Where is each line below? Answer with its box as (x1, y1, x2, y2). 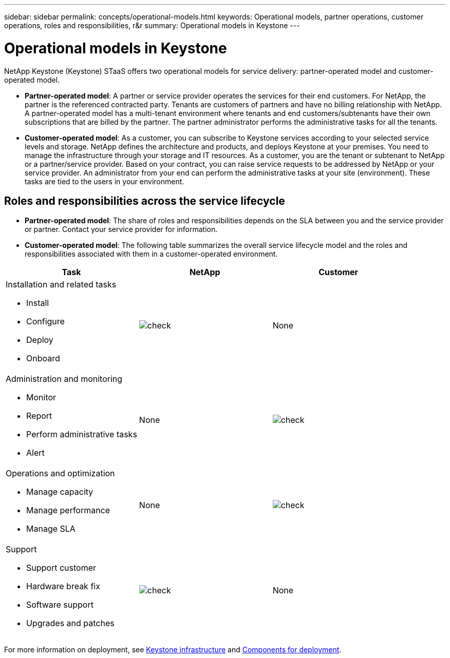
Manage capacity (26, 487, 93, 497)
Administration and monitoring (6, 374, 123, 384)
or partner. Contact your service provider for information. (25, 225, 218, 234)
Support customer (26, 563, 97, 573)
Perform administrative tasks (26, 429, 137, 440)
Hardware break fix (26, 581, 100, 592)
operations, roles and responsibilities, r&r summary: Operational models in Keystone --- (4, 21, 300, 30)
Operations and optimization (6, 468, 115, 479)
